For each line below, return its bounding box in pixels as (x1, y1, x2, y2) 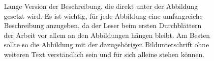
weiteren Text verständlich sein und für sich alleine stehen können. (4, 49, 205, 59)
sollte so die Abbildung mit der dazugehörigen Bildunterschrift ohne (4, 39, 209, 50)
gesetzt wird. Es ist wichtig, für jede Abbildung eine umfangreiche (4, 10, 203, 21)
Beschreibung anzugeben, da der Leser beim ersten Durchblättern (4, 20, 202, 30)
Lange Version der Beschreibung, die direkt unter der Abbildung (4, 1, 198, 11)
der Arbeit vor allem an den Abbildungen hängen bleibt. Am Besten (4, 30, 210, 40)
